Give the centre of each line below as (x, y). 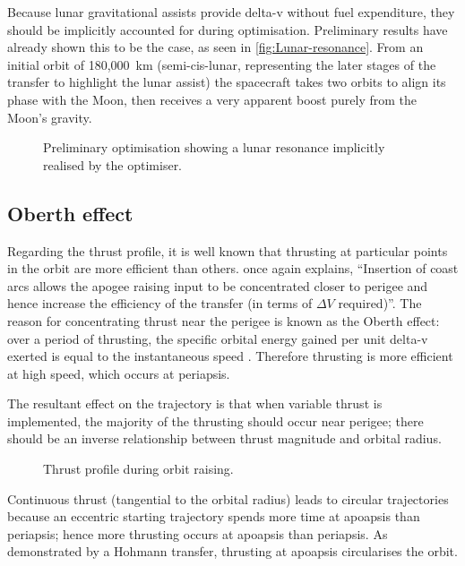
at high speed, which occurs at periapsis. (119, 373)
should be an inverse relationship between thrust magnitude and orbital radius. (224, 438)
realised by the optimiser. (113, 164)
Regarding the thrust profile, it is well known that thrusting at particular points (228, 250)
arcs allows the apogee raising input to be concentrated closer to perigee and (218, 285)
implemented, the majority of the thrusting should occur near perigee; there (215, 420)
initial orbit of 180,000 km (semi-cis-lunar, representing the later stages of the (222, 64)
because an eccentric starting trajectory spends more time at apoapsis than (214, 516)
